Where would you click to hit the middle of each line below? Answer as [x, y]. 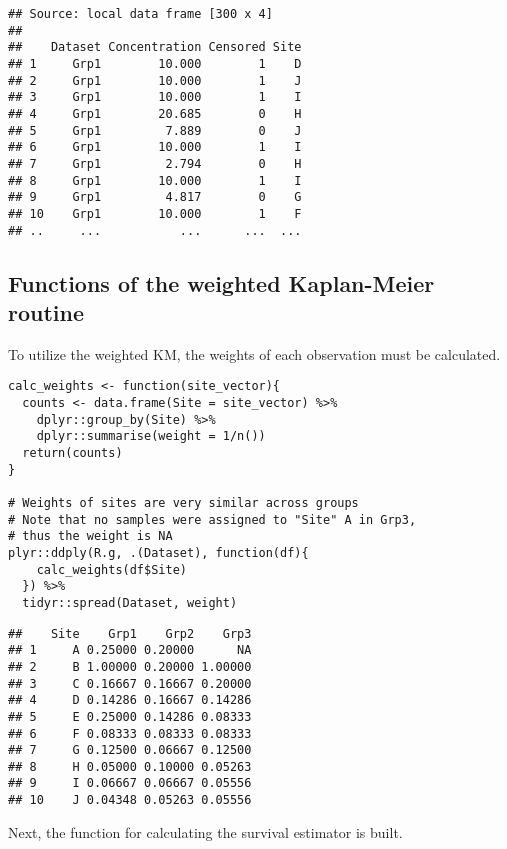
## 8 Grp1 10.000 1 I [155, 180]
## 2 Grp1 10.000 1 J [155, 80]
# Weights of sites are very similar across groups [183, 502]
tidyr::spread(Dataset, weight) [130, 602]
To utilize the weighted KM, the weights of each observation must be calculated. [254, 353]
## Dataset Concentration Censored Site [155, 47]
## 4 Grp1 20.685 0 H [155, 113]
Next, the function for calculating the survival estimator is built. [205, 831]
